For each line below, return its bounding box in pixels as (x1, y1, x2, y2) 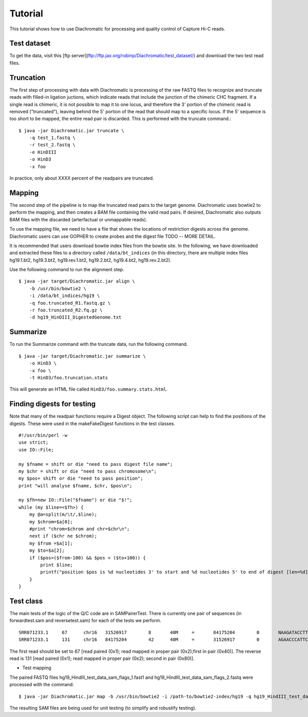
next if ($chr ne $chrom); (29, 533, 98, 539)
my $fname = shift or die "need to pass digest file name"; (18, 461, 173, 467)
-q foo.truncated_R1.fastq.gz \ (29, 300, 111, 306)
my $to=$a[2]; (29, 548, 65, 553)
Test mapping (22, 664, 51, 671)
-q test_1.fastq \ (29, 135, 76, 141)
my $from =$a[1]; (29, 540, 73, 546)
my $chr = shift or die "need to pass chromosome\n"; (18, 468, 157, 474)
